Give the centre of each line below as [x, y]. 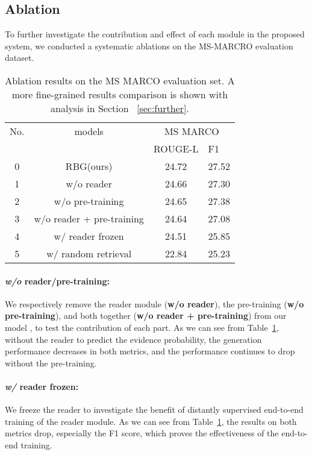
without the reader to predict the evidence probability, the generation [133, 339]
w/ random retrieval [89, 253]
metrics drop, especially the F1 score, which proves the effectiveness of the [142, 433]
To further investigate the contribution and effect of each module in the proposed [155, 34]
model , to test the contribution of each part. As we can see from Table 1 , [142, 327]
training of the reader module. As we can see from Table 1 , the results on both [151, 421]
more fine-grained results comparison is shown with [120, 94]
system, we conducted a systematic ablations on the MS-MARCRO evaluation [149, 45]
